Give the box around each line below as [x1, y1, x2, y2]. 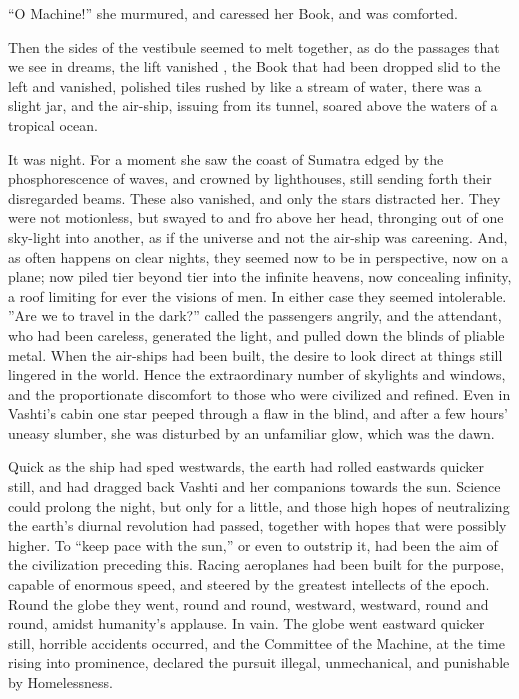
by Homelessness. [8, 672, 113, 692]
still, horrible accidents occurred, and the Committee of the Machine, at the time [8, 632, 505, 653]
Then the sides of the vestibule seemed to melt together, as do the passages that [8, 36, 500, 57]
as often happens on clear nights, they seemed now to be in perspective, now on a [8, 246, 509, 267]
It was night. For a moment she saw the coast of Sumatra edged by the [8, 148, 444, 169]
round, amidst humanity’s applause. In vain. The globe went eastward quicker [8, 613, 485, 634]
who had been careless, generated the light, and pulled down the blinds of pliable [8, 324, 505, 345]
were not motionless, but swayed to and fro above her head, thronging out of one [8, 207, 504, 228]
